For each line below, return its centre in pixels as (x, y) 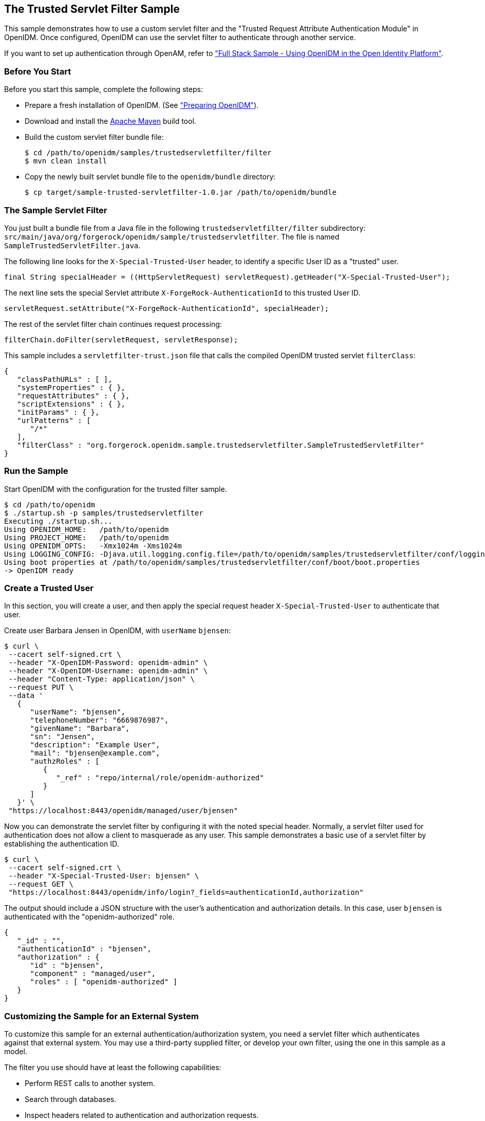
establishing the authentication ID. (62, 844)
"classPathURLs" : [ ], (65, 379)
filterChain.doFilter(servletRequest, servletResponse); (121, 339)
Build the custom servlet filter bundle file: (94, 137)
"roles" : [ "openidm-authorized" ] (104, 982)
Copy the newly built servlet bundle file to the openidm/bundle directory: (150, 177)
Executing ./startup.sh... (58, 521)
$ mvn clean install (66, 161)
